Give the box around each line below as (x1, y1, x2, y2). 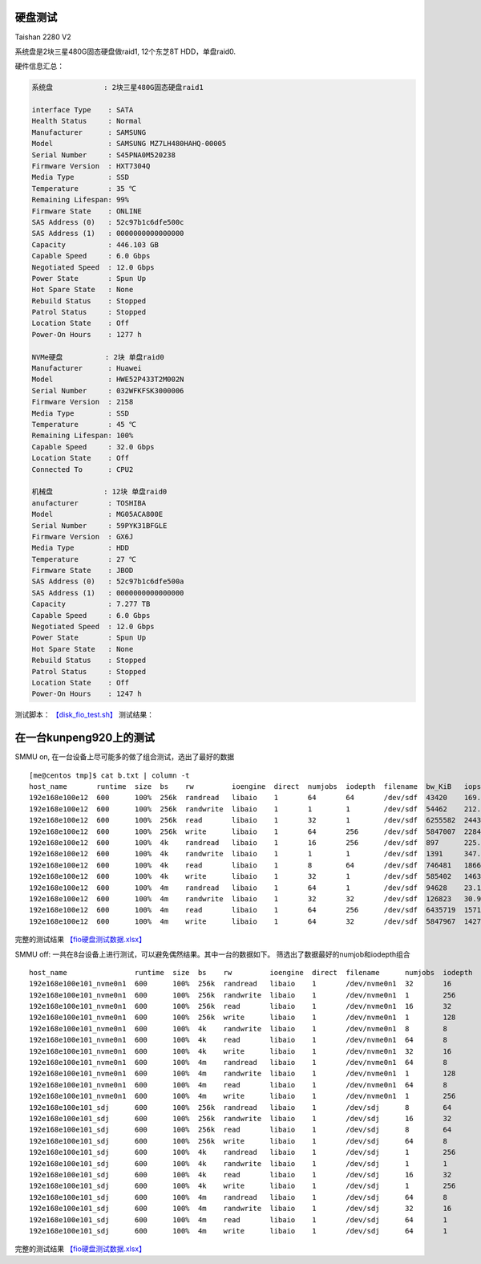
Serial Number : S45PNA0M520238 (31, 150, 176, 160)
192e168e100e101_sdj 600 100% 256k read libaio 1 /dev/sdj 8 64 (29, 1125, 452, 1135)
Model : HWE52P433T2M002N (31, 375, 184, 384)
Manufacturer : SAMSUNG (31, 128, 147, 136)
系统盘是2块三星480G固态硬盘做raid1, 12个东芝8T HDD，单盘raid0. (14, 47, 236, 56)
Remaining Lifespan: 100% (31, 431, 134, 441)
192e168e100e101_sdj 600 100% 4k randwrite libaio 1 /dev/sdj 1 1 (29, 1159, 448, 1168)
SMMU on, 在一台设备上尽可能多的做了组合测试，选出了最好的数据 (14, 752, 235, 762)
